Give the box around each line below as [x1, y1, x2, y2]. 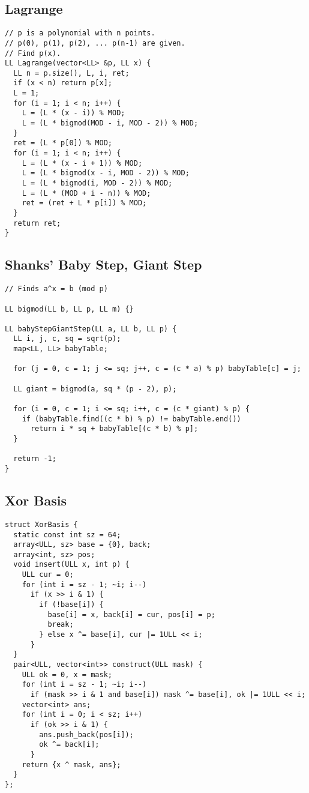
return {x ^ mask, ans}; [22, 760, 121, 769]
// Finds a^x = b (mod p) [5, 285, 108, 294]
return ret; [13, 219, 61, 228]
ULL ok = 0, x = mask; [22, 670, 112, 679]
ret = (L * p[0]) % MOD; [13, 139, 112, 148]
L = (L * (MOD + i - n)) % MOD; [22, 188, 151, 197]
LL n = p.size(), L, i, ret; [13, 68, 130, 77]
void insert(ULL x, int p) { [13, 560, 130, 569]
